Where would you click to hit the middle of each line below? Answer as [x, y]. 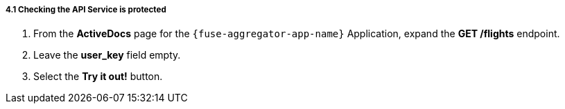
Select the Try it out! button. [98, 77]
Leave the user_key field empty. [107, 55]
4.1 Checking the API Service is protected [86, 10]
